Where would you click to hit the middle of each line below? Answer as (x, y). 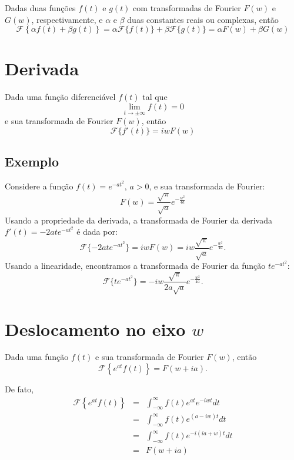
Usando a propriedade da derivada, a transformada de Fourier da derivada (138, 220)
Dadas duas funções (40, 8)
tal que (155, 97)
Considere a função (39, 186)
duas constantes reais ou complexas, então (203, 19)
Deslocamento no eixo (95, 329)
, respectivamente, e (67, 19)
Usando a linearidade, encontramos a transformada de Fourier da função (135, 266)
